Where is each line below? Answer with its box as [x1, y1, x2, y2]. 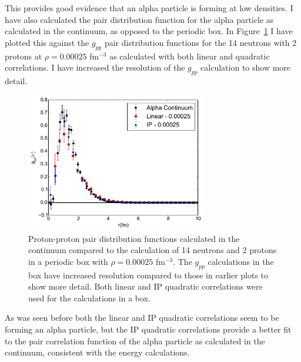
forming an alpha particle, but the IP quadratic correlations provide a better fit [5, 323, 292, 336]
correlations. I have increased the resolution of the [5, 61, 185, 74]
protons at [5, 49, 42, 62]
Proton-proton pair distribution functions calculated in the [28, 232, 240, 244]
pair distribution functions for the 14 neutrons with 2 [104, 36, 297, 48]
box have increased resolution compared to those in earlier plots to [28, 268, 269, 281]
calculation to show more [200, 61, 291, 74]
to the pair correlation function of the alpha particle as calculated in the [5, 334, 265, 347]
